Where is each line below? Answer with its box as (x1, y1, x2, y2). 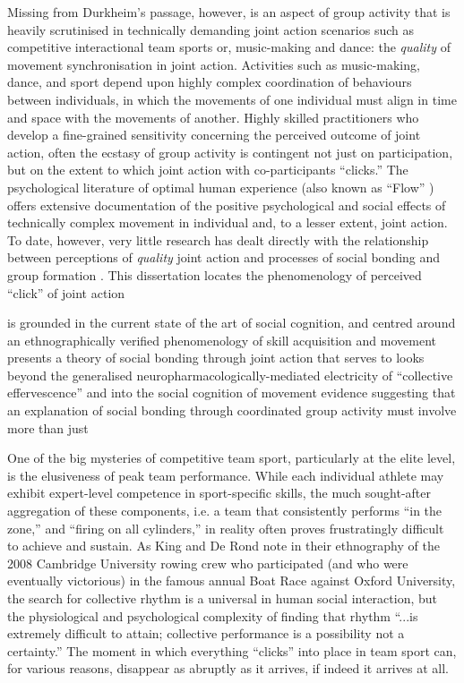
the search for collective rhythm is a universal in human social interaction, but (7, 589, 438, 607)
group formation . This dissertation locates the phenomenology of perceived (7, 265, 422, 284)
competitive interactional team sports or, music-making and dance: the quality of (7, 38, 451, 56)
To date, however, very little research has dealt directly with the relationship (7, 230, 429, 249)
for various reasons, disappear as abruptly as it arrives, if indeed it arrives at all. (7, 659, 449, 678)
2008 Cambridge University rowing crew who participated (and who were (7, 553, 408, 572)
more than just (7, 418, 89, 437)
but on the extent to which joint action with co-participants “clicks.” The (7, 160, 408, 179)
